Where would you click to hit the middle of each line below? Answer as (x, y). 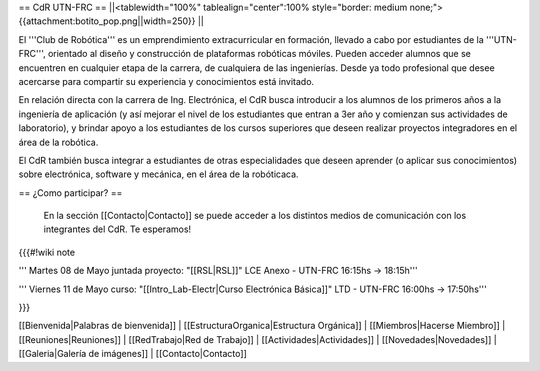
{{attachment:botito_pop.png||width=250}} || (111, 21)
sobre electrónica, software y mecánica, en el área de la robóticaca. (158, 174)
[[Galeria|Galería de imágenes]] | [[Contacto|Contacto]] (132, 354)
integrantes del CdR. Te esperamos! (117, 229)
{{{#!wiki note (46, 252)
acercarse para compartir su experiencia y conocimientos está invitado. (166, 81)
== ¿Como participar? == (70, 192)
